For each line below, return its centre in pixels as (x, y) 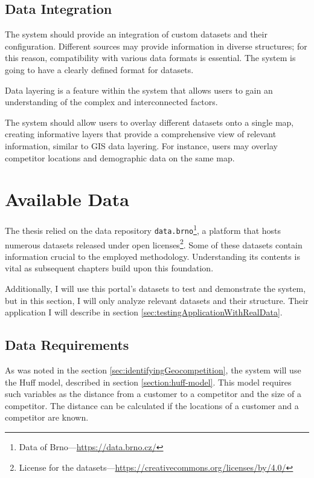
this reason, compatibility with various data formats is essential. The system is (150, 58)
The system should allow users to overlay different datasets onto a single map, (149, 122)
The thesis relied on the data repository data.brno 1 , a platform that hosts (143, 229)
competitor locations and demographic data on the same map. (120, 157)
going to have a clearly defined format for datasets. (99, 69)
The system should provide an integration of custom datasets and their (136, 34)
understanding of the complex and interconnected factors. (111, 102)
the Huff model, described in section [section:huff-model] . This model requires (148, 382)
